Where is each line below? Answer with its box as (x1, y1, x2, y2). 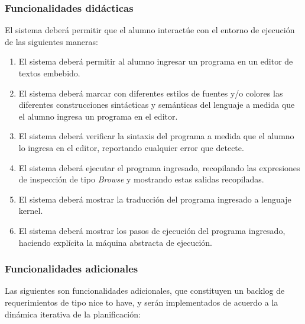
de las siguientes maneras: (5, 35, 98, 47)
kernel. (18, 204, 43, 217)
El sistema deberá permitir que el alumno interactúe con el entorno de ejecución (5, 24, 295, 36)
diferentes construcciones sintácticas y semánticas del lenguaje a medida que (18, 98, 295, 111)
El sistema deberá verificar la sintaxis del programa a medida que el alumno (18, 130, 294, 142)
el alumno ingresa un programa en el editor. (18, 110, 178, 122)
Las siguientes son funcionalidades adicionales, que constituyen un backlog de (5, 284, 285, 297)
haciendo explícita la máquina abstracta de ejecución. (18, 236, 212, 248)
